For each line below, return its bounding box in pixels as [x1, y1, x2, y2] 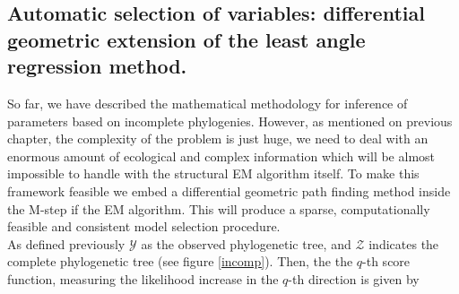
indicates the [368, 234, 439, 253]
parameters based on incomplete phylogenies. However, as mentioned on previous [7, 111, 453, 130]
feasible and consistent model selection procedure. [7, 217, 281, 236]
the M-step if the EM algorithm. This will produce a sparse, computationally [7, 199, 430, 218]
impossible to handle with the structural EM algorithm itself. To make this [7, 164, 420, 183]
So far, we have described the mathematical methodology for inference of [7, 93, 408, 112]
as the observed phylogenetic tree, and [141, 234, 351, 253]
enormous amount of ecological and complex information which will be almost [7, 146, 436, 165]
